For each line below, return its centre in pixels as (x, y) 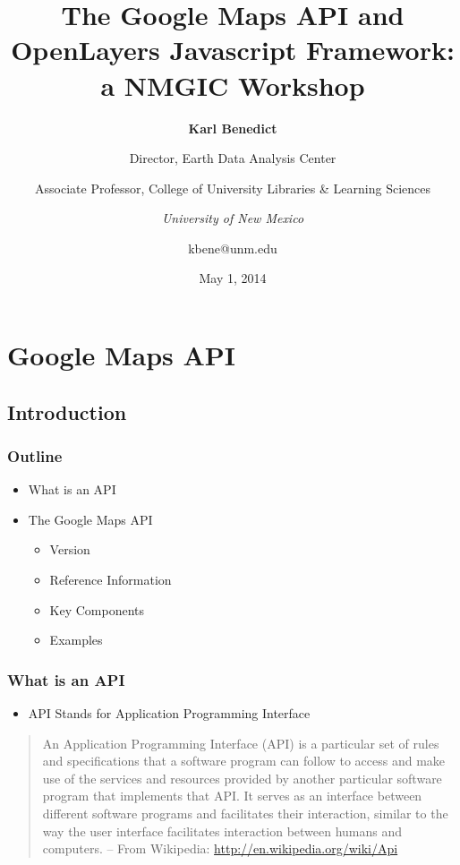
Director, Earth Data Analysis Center (233, 158)
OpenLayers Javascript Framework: (233, 50)
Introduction (67, 411)
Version (70, 549)
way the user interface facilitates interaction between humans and (222, 831)
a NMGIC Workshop (233, 85)
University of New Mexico (233, 218)
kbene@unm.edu (233, 248)
